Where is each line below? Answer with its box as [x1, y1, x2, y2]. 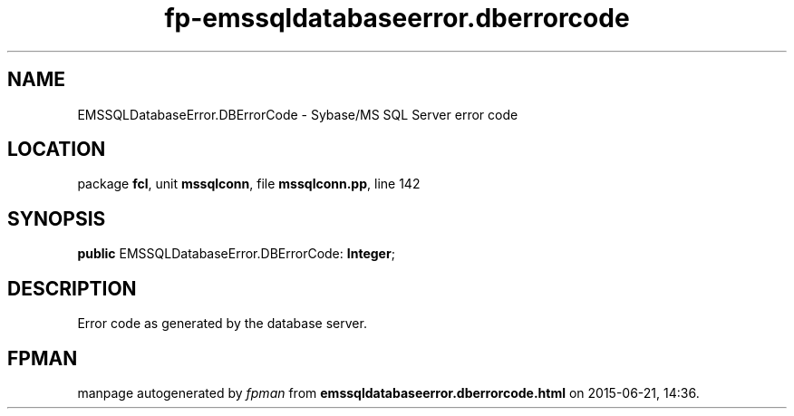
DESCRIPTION [7, 276, 137, 300]
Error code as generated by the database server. [77, 315, 367, 332]
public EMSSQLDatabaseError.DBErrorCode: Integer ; [77, 246, 395, 262]
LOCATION [7, 138, 106, 161]
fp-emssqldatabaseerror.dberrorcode [164, 3, 630, 34]
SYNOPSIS [7, 207, 106, 230]
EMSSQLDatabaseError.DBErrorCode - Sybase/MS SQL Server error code [77, 106, 518, 122]
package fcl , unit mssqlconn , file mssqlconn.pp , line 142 [77, 176, 421, 192]
